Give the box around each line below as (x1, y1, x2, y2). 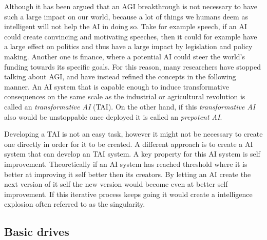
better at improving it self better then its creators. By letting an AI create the (4, 168, 251, 179)
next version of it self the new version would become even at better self (4, 179, 228, 189)
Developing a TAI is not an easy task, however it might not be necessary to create (4, 128, 263, 139)
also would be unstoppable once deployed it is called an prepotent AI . (4, 111, 222, 122)
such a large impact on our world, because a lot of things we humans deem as (4, 11, 248, 21)
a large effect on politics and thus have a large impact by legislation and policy (4, 41, 253, 52)
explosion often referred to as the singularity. (4, 199, 145, 209)
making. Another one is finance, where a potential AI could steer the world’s (4, 51, 245, 61)
